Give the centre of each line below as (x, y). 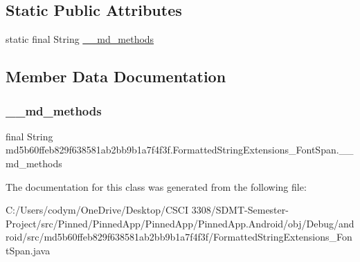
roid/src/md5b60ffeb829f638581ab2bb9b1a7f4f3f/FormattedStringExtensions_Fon (179, 237)
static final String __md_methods (80, 39)
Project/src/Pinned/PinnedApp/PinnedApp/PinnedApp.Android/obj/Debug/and (180, 223)
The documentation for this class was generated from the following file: (156, 186)
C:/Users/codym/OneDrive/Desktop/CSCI (97, 210)
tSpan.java (28, 250)
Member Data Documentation (116, 76)
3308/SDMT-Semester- (240, 210)
